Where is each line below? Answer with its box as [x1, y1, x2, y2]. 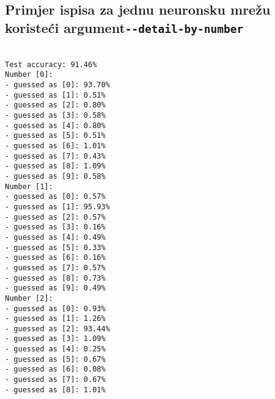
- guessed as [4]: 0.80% [5, 121, 106, 130]
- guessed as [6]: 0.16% [5, 253, 106, 262]
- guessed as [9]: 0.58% [5, 171, 106, 181]
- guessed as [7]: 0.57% [5, 263, 106, 272]
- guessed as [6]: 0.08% [5, 365, 106, 374]
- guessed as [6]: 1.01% [5, 142, 106, 151]
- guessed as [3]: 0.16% [5, 223, 106, 232]
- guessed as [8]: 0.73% [5, 273, 106, 282]
